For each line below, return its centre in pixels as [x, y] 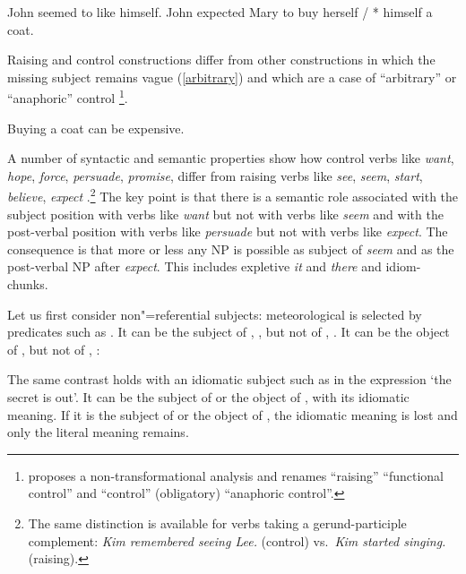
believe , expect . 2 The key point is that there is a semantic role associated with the [233, 195]
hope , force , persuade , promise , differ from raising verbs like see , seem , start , [215, 175]
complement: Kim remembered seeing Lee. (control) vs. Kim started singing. [237, 540]
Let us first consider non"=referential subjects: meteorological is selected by [215, 314]
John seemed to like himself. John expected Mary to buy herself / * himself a [220, 12]
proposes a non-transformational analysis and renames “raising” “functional [236, 475]
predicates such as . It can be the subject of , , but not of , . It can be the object [229, 332]
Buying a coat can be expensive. [96, 128]
